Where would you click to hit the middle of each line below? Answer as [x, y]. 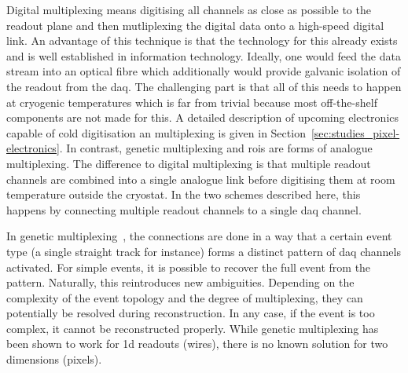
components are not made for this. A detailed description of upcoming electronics [203, 117]
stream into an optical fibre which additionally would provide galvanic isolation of [204, 71]
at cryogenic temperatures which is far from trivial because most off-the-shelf [192, 102]
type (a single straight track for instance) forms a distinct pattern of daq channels [204, 251]
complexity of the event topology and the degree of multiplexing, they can [185, 297]
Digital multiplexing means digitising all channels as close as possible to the [189, 9]
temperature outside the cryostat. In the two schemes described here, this [184, 194]
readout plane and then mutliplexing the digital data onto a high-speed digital [195, 25]
